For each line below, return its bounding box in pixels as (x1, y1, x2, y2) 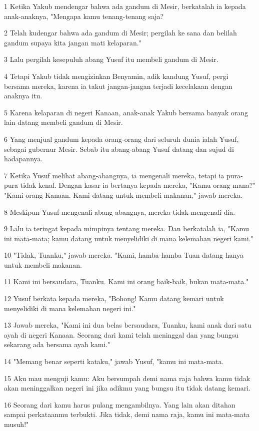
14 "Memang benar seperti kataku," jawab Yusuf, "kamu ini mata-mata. (4, 356, 224, 367)
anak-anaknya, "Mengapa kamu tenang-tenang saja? (4, 10, 164, 21)
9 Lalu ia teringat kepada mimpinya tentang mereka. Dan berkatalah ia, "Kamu (4, 223, 249, 234)
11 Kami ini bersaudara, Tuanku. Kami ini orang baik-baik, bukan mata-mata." (4, 276, 249, 287)
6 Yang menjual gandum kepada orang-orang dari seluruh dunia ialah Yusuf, (4, 133, 239, 144)
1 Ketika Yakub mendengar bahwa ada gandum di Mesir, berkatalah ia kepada (4, 1, 246, 11)
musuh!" (4, 419, 29, 429)
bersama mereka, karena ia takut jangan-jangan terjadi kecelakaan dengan (4, 80, 232, 91)
